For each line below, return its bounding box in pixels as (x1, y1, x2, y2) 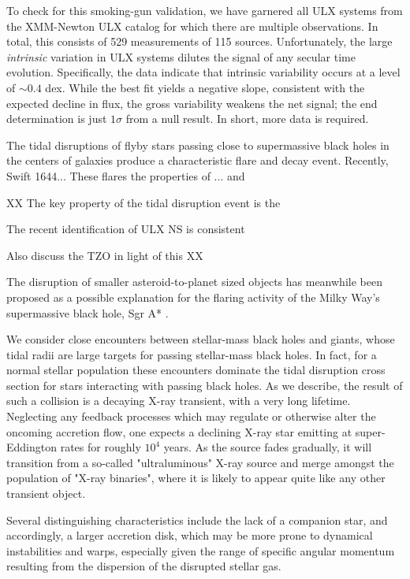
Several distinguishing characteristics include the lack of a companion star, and (6, 511, 388, 528)
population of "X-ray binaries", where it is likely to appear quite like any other (6, 470, 386, 486)
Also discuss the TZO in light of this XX (6, 247, 203, 263)
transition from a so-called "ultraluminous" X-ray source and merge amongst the (6, 454, 394, 470)
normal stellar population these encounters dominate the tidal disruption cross (6, 362, 386, 378)
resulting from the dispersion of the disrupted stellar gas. (6, 558, 281, 574)
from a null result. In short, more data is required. (125, 110, 369, 127)
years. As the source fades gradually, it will (163, 439, 372, 455)
